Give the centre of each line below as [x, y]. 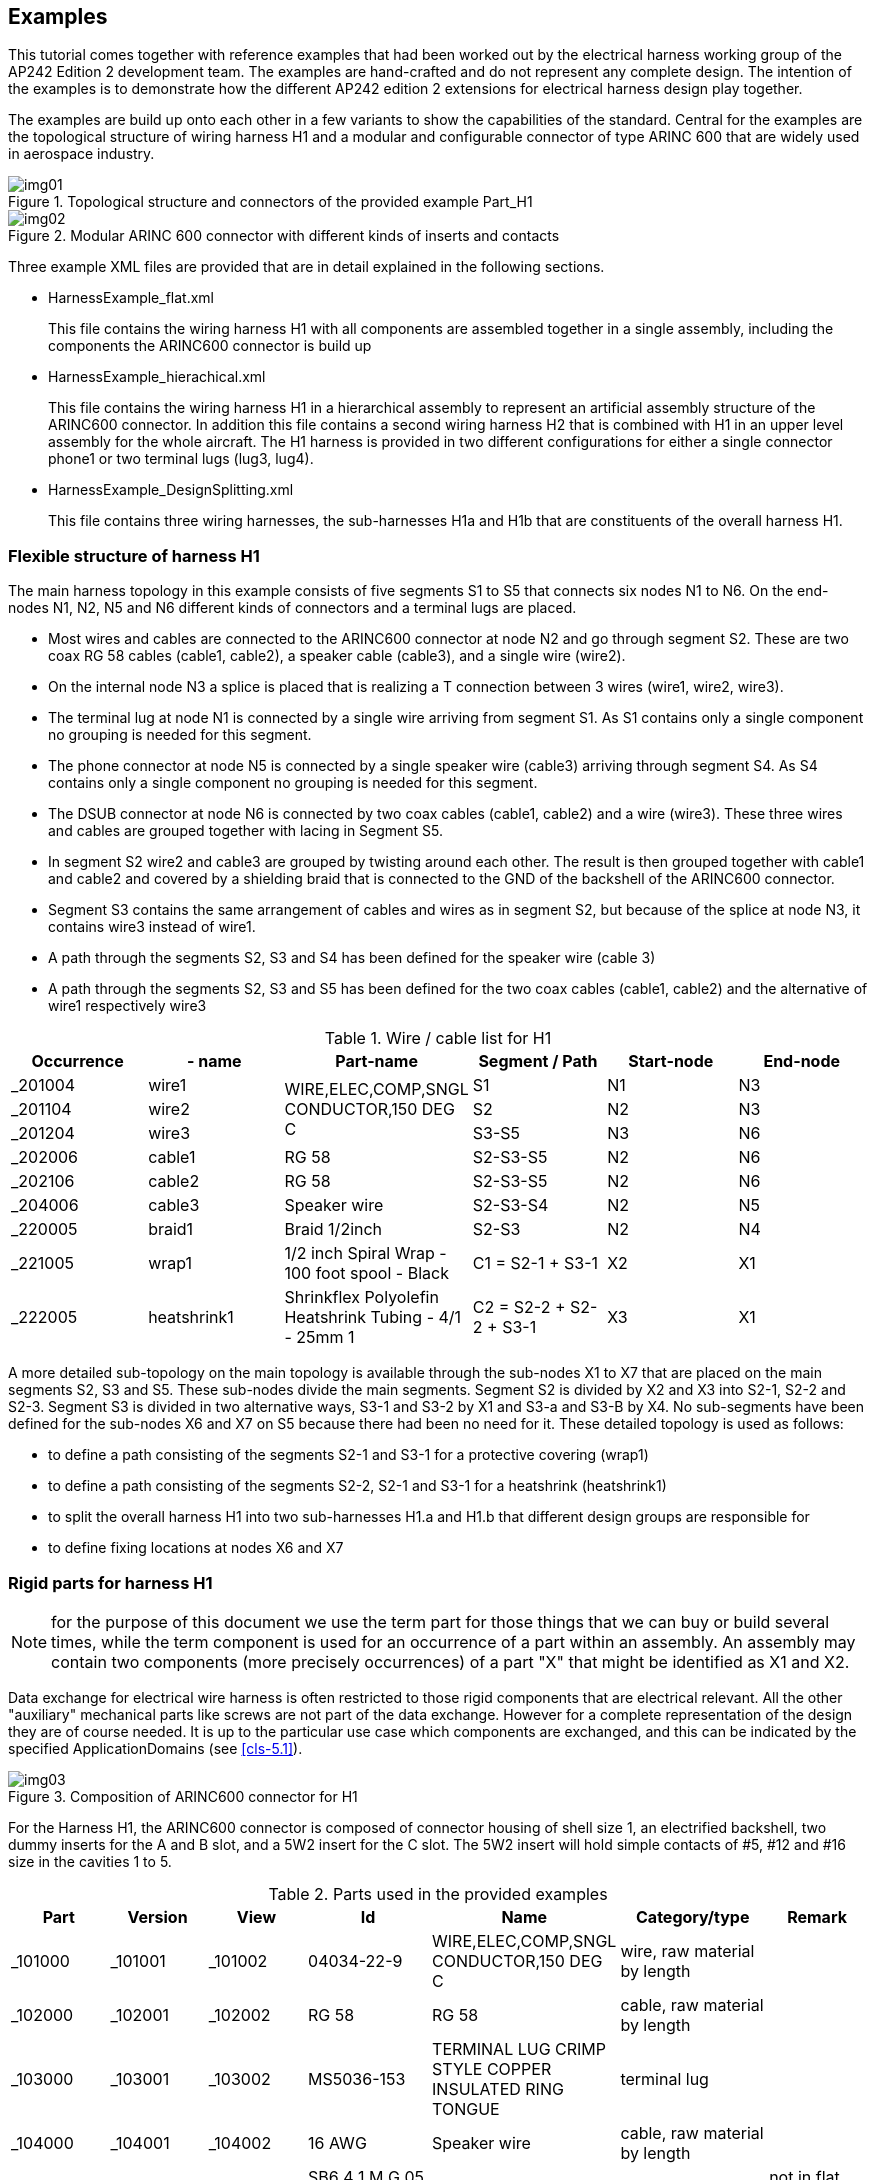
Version [157, 1916]
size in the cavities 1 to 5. [90, 1861]
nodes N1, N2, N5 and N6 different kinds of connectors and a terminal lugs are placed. [292, 608]
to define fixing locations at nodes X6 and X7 [196, 1548]
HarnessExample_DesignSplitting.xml [171, 490]
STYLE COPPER [492, 2068]
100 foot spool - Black [366, 1273]
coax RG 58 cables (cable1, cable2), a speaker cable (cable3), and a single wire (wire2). [337, 656]
